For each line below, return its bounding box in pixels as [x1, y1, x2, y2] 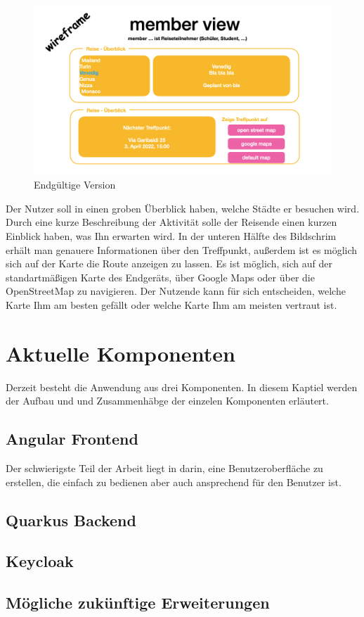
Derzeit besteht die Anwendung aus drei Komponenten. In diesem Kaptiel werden [6, 379, 358, 394]
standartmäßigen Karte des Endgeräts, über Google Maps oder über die [6, 269, 315, 284]
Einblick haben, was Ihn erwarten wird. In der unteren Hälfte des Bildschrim [6, 228, 337, 243]
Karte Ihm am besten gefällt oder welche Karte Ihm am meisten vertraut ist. [6, 297, 337, 312]
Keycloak [6, 550, 74, 572]
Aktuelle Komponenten [6, 338, 235, 367]
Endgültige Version [34, 177, 116, 192]
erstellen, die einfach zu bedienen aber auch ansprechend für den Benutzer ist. [6, 474, 342, 489]
